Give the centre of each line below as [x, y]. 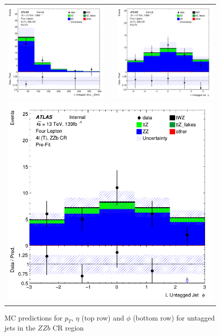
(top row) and [103, 317]
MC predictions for [34, 317]
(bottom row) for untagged [174, 317]
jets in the [20, 328]
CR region [68, 328]
